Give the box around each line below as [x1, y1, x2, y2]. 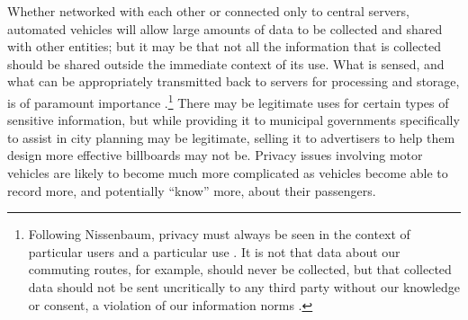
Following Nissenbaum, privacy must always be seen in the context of [28, 225, 410, 244]
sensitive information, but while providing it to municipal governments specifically [7, 111, 460, 129]
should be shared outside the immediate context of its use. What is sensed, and [7, 54, 445, 73]
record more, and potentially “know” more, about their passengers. [7, 181, 376, 200]
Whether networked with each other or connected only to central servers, [7, 2, 409, 20]
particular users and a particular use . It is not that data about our [28, 242, 400, 261]
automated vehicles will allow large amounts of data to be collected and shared [7, 19, 443, 38]
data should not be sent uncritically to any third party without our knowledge [28, 277, 460, 296]
